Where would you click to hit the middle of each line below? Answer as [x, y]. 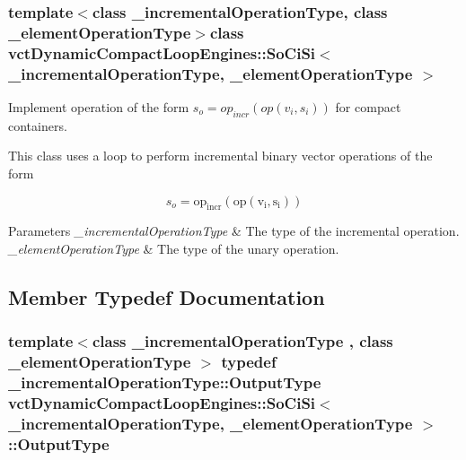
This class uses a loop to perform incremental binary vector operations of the [220, 156]
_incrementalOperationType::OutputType [165, 382]
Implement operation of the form [99, 106]
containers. [38, 125]
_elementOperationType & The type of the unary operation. [174, 248]
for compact [368, 106]
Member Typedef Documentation [167, 296]
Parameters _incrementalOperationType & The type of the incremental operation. [234, 231]
